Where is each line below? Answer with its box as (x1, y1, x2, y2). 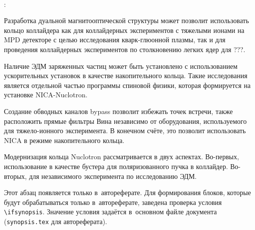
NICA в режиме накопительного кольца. (4, 135, 125, 145)
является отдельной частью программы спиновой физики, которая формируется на (4, 80, 251, 90)
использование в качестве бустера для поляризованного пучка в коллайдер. (4, 161, 228, 171)
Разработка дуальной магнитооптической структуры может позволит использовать (4, 15, 249, 26)
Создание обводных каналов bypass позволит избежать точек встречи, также (4, 106, 233, 116)
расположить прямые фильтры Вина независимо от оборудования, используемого (4, 115, 247, 126)
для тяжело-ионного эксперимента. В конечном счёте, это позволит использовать (4, 125, 246, 136)
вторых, (4, 171, 27, 181)
